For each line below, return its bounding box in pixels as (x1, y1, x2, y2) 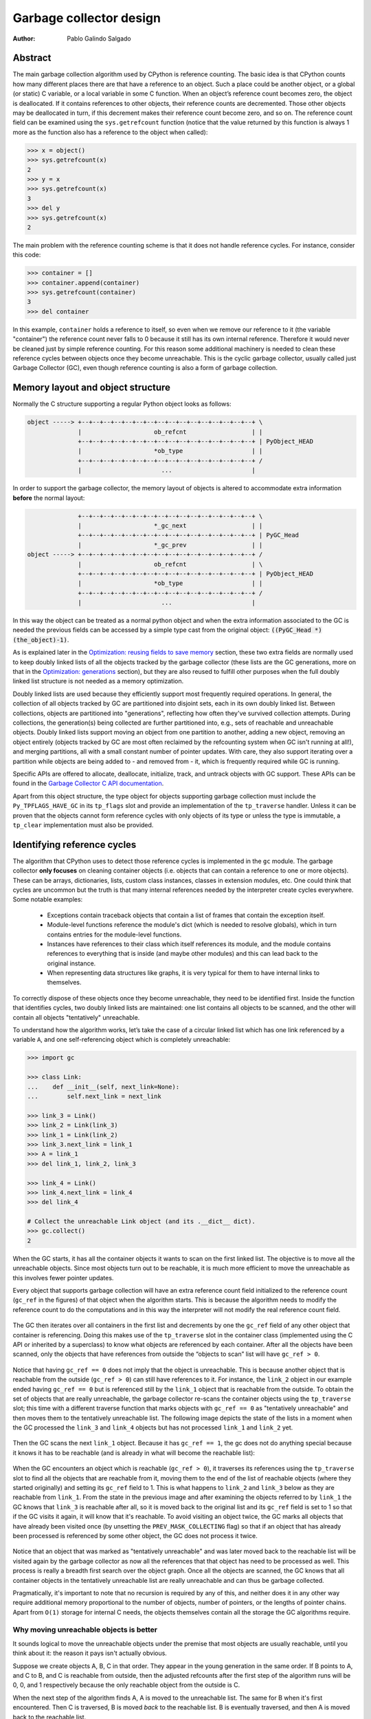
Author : (12, 34, 36, 43)
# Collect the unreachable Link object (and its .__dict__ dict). (27, 1218, 256, 1225)
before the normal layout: (12, 494, 85, 502)
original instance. (47, 959, 96, 967)
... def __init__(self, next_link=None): (27, 1083, 180, 1091)
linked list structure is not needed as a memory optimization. (12, 677, 184, 686)
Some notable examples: (12, 895, 83, 904)
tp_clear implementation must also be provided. (12, 820, 154, 829)
